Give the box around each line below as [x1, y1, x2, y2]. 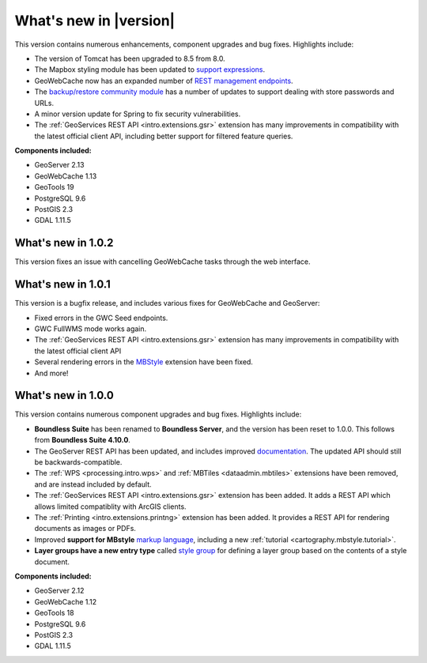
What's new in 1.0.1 [14, 277, 111, 292]
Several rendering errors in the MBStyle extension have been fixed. [34, 357, 253, 367]
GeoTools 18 [34, 608, 74, 618]
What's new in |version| [14, 12, 176, 29]
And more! [34, 368, 69, 378]
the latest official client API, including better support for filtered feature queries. [34, 131, 293, 141]
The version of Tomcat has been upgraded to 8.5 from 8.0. [34, 54, 225, 63]
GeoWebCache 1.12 [34, 597, 97, 606]
